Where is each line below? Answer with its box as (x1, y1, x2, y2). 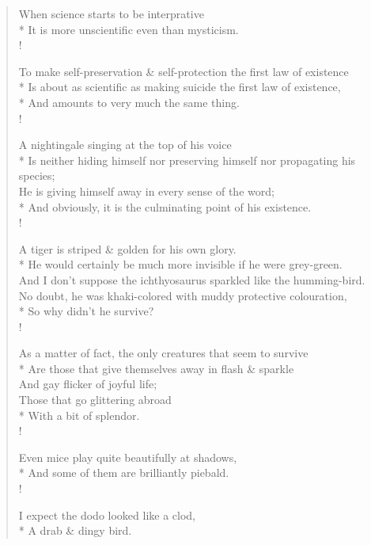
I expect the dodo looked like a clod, (18, 506, 196, 523)
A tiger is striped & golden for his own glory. (18, 240, 237, 257)
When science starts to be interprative (18, 6, 204, 21)
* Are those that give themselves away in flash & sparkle (18, 360, 294, 376)
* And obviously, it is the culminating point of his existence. (18, 198, 312, 215)
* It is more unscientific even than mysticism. (18, 21, 239, 37)
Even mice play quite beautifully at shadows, (18, 448, 237, 465)
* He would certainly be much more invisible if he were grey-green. (18, 256, 343, 272)
